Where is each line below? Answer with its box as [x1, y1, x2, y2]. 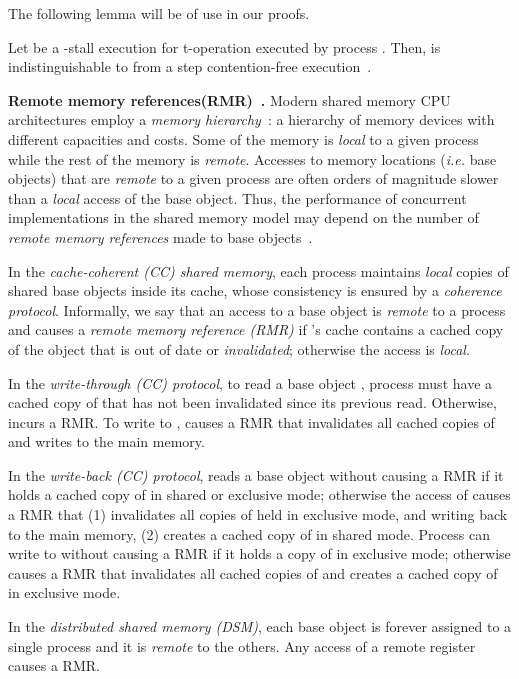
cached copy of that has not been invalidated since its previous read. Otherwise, [8, 392, 497, 413]
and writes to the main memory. [8, 431, 205, 452]
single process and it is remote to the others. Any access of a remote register [8, 635, 476, 656]
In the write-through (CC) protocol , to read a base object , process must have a [8, 372, 493, 393]
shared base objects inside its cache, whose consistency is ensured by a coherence [8, 280, 502, 301]
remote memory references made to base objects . [8, 226, 313, 247]
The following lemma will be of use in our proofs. [8, 3, 310, 23]
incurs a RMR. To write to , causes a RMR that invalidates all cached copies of [8, 411, 495, 432]
